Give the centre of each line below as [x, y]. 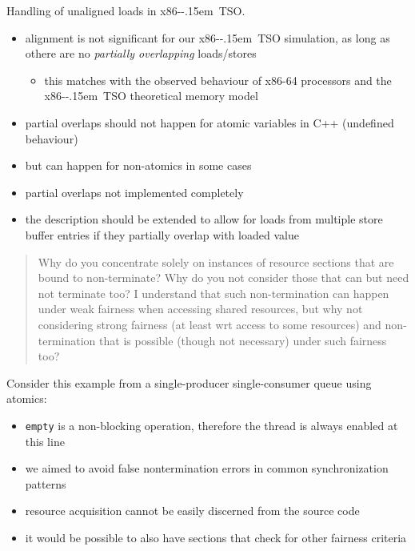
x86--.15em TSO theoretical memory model [151, 96]
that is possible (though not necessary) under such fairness [243, 340]
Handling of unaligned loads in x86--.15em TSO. [126, 10]
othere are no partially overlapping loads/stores [141, 53]
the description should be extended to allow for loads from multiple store [204, 219]
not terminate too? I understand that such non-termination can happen [213, 293]
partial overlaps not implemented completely [134, 192]
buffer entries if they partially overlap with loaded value [162, 234]
